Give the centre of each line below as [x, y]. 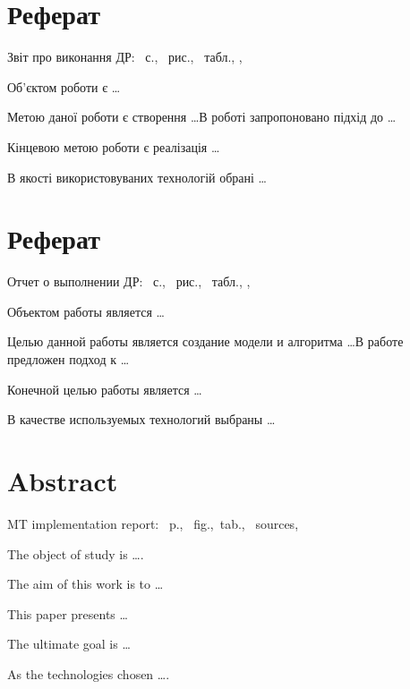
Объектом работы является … [86, 311]
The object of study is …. [76, 553]
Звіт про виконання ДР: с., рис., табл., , [125, 57]
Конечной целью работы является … [105, 389]
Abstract [63, 480]
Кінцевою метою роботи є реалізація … [114, 146]
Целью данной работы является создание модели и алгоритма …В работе [205, 341]
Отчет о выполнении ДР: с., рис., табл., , [129, 281]
